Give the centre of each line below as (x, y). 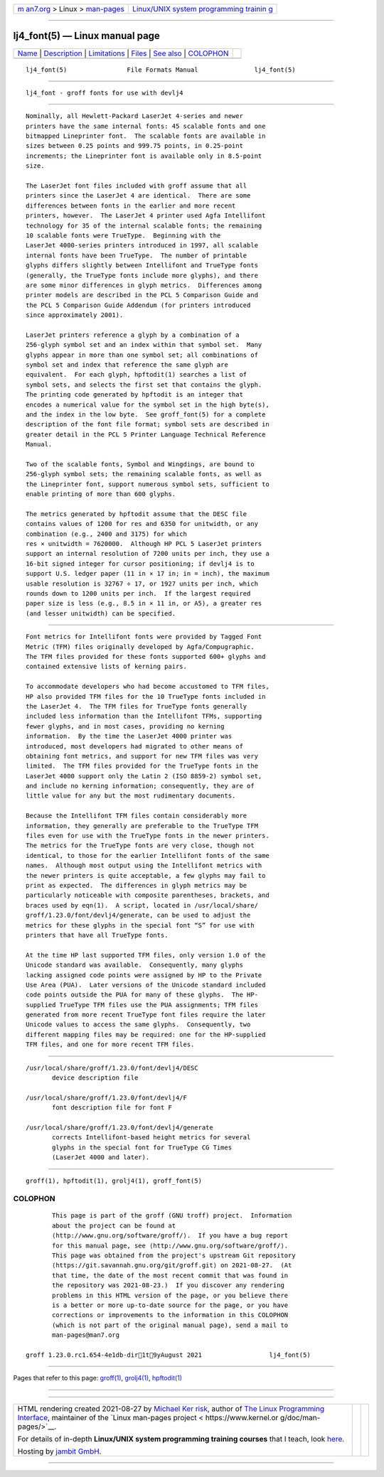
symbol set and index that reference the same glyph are (127, 365)
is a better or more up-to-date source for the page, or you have (170, 1305)
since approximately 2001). (75, 315)
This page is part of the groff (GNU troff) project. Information (172, 1216)
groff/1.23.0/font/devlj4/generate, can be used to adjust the (138, 915)
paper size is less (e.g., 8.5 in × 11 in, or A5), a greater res (144, 603)
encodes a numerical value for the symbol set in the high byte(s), (148, 404)
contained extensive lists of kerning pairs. (107, 667)
